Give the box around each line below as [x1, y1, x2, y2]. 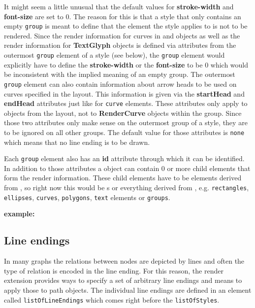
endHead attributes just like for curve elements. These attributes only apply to [4, 98, 248, 108]
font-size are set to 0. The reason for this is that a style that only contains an [4, 11, 241, 21]
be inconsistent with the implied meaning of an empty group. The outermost [4, 69, 235, 79]
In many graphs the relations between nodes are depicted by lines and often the [4, 256, 245, 266]
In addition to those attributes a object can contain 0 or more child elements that [4, 163, 251, 173]
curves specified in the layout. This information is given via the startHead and [4, 88, 245, 99]
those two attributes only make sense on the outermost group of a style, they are [4, 117, 248, 128]
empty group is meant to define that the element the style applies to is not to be [4, 21, 248, 31]
